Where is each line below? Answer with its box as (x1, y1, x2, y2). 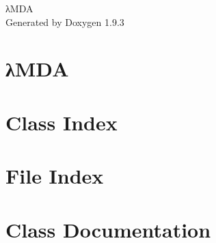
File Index (5, 162, 104, 190)
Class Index (5, 108, 118, 136)
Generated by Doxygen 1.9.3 (5, 14, 124, 29)
